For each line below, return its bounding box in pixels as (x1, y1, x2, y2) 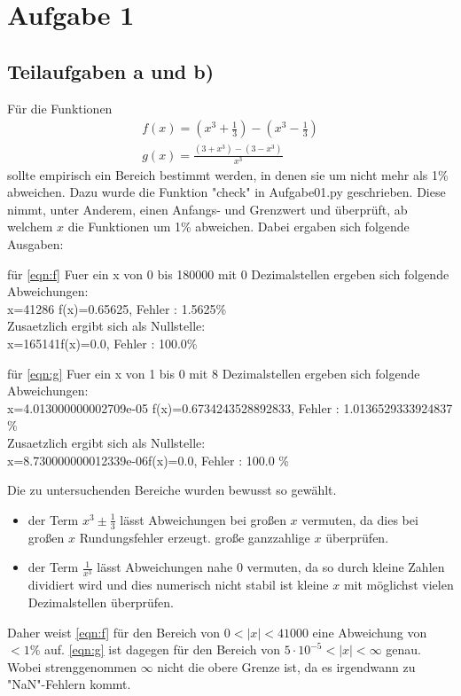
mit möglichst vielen (343, 575, 454, 594)
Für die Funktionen (7, 98, 113, 117)
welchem (7, 217, 53, 236)
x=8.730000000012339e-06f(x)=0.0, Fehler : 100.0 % (7, 450, 289, 469)
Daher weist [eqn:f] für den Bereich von (7, 622, 221, 641)
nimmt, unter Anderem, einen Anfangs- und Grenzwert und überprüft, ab (7, 199, 408, 218)
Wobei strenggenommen (7, 657, 137, 676)
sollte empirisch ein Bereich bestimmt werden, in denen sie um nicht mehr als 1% (7, 165, 449, 184)
